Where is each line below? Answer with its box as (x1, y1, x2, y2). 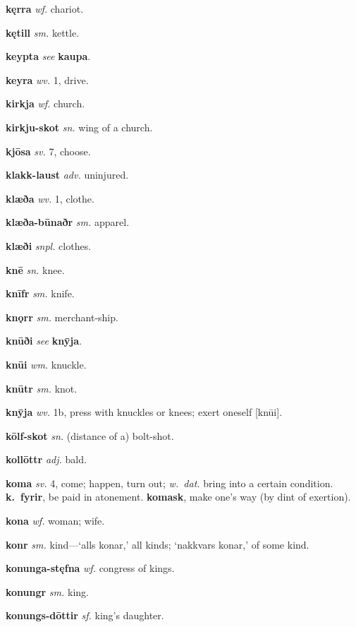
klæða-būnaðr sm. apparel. (6, 215, 130, 229)
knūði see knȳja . (6, 333, 82, 348)
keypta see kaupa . (6, 49, 91, 64)
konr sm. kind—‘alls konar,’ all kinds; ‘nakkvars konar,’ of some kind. (6, 537, 309, 551)
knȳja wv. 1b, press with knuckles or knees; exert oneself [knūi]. (6, 405, 283, 419)
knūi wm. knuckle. (6, 357, 87, 371)
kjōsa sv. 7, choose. (6, 143, 91, 158)
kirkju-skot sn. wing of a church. (6, 119, 153, 134)
